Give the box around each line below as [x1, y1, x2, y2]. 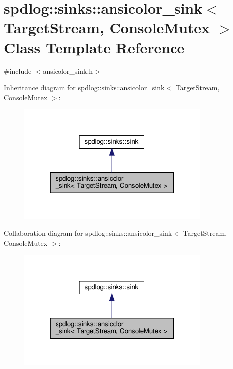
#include [4, 65, 32, 76]
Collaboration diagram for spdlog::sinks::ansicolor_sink [4, 228, 172, 238]
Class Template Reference [4, 37, 185, 57]
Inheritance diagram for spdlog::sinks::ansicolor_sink [4, 82, 165, 93]
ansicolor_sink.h [43, 65, 93, 76]
